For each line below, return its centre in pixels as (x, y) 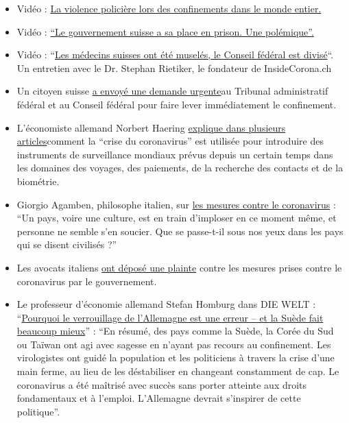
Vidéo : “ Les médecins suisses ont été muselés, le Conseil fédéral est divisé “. (175, 55)
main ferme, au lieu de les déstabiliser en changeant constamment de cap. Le (178, 371)
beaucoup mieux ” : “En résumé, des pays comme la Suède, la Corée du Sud (175, 331)
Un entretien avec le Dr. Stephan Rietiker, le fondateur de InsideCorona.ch (174, 68)
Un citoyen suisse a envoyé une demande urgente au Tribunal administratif (172, 91)
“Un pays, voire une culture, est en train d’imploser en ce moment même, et (177, 218)
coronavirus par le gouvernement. (87, 281)
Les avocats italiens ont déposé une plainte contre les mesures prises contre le (179, 267)
